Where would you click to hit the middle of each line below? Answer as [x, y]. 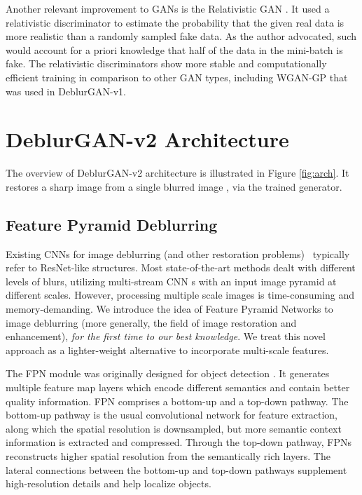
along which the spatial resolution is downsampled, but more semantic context [174, 428]
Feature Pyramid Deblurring [112, 224]
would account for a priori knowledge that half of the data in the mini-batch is [174, 49]
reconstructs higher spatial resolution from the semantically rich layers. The [168, 455]
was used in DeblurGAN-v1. [66, 91]
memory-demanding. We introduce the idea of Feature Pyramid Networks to [169, 309]
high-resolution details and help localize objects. [109, 483]
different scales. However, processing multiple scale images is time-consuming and [180, 295]
